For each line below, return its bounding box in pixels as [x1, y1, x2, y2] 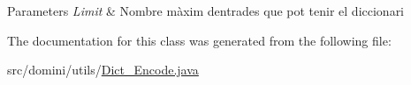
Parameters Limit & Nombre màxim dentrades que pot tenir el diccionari [7, 2, 405, 19]
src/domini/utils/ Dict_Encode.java [7, 60, 199, 79]
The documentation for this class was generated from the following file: [7, 31, 392, 49]
